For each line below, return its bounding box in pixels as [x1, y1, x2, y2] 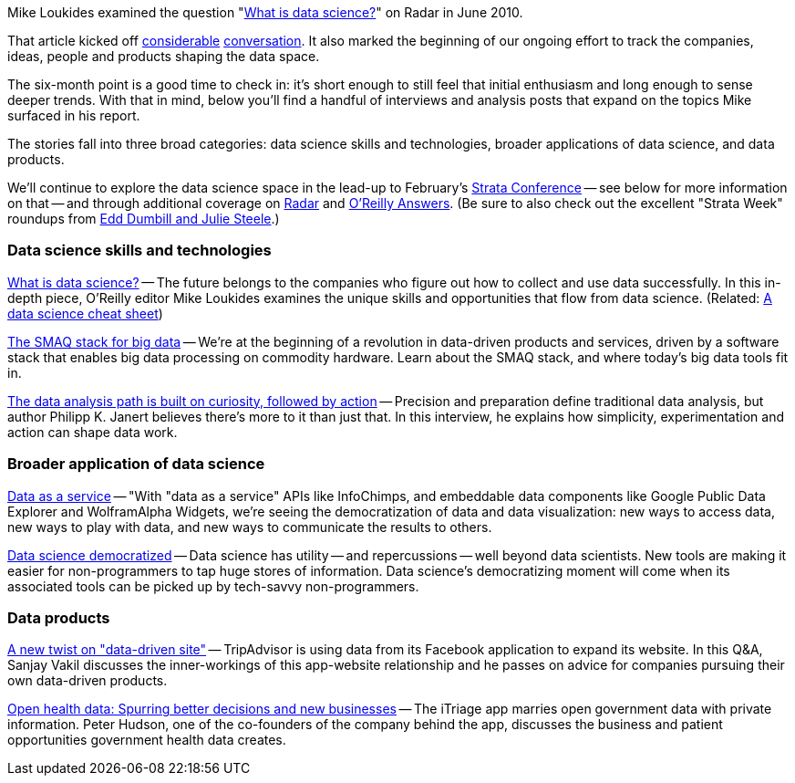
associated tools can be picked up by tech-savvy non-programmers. [7, 578, 419, 594]
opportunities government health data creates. [7, 732, 286, 748]
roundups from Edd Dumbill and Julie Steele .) [7, 211, 280, 226]
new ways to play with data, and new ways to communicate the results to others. [7, 518, 492, 535]
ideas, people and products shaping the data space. [7, 48, 320, 64]
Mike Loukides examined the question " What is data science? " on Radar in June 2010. [7, 5, 523, 20]
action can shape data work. [7, 423, 178, 440]
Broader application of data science [7, 454, 265, 474]
